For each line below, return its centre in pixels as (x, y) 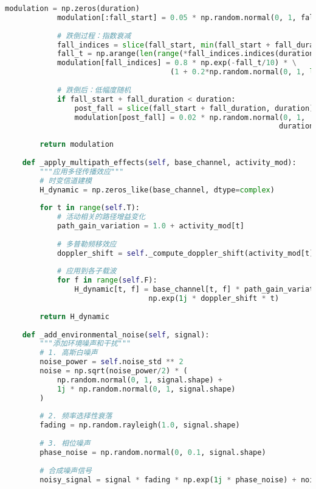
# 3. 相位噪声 (65, 443)
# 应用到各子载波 (87, 271)
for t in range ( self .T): (90, 208)
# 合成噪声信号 (66, 470)
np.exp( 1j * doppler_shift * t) (214, 298)
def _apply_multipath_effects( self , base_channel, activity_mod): (159, 162)
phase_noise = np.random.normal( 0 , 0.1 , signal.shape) (153, 452)
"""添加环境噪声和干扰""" (85, 344)
